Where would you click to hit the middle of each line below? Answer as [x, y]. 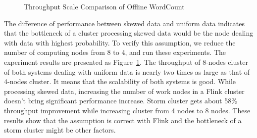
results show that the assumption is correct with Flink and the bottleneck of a [123, 120]
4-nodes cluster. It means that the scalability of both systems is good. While [120, 81]
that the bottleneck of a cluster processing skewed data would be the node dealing [129, 33]
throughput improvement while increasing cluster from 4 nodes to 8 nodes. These [127, 110]
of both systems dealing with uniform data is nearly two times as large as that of [127, 71]
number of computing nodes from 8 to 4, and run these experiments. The [115, 52]
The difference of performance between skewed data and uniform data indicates [125, 23]
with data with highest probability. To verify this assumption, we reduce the [120, 42]
